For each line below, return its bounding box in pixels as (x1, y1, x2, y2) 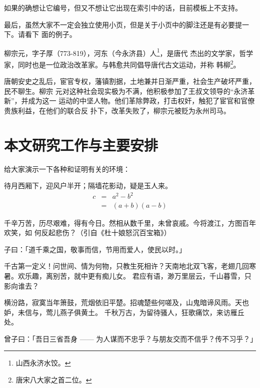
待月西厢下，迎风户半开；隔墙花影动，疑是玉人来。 (4, 180, 172, 191)
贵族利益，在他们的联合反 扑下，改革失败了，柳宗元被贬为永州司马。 (4, 105, 230, 116)
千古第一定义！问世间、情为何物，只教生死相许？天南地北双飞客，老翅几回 (4, 261, 249, 271)
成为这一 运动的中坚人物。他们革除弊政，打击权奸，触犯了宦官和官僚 (28, 95, 255, 106)
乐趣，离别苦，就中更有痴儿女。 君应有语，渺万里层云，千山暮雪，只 (24, 270, 251, 281)
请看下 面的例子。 (17, 29, 76, 39)
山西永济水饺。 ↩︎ (15, 358, 71, 368)
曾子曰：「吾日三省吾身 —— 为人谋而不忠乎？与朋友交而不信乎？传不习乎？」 (4, 333, 257, 344)
